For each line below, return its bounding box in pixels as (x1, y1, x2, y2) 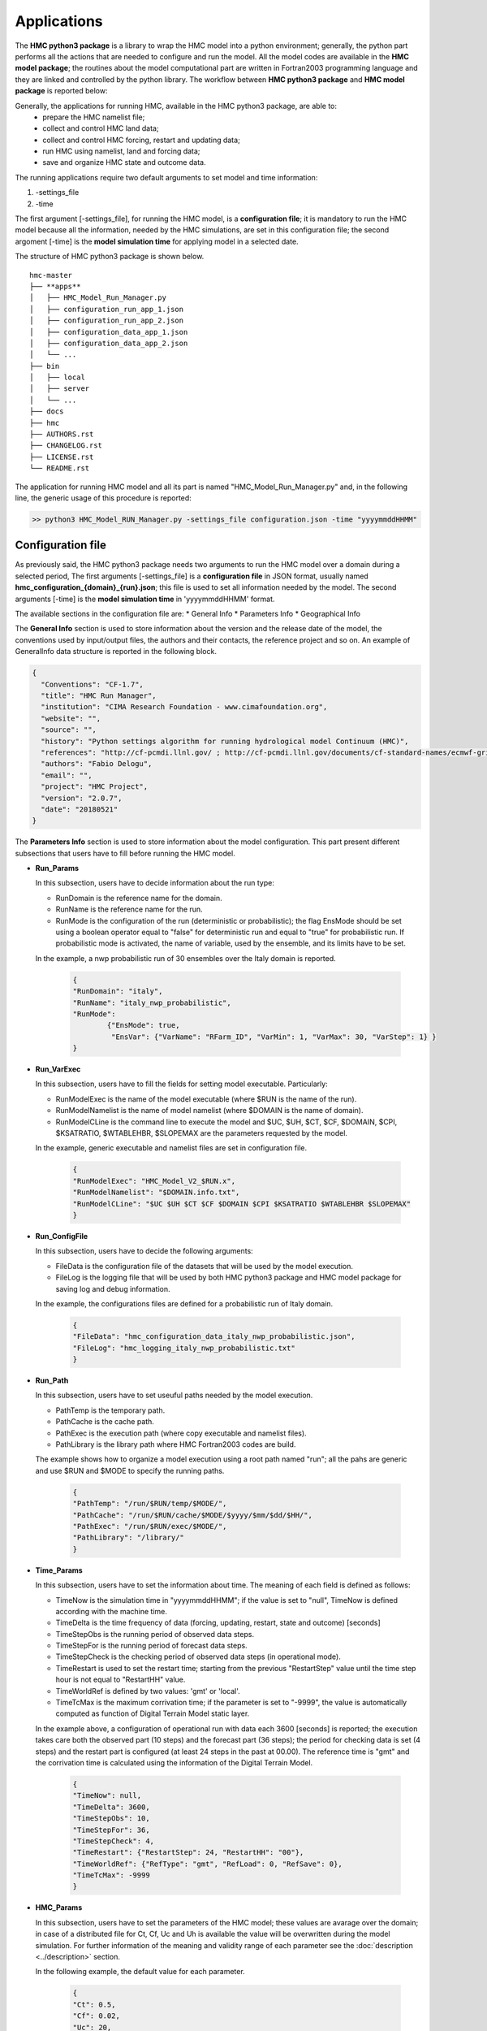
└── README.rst (29, 464, 90, 473)
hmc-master (29, 271, 73, 279)
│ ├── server (29, 384, 90, 393)
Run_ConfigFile (35, 1231, 88, 1241)
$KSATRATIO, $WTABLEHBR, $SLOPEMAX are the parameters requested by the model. (55, 1128, 348, 1138)
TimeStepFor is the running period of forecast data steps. (55, 1641, 248, 1651)
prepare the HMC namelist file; (42, 112, 145, 122)
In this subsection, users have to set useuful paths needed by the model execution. (35, 1390, 313, 1401)
